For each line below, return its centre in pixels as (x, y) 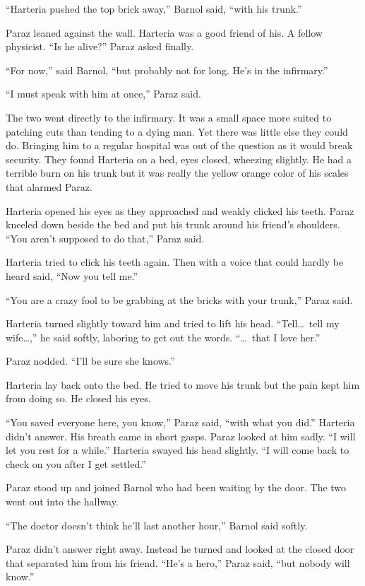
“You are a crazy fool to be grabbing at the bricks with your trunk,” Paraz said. (179, 299)
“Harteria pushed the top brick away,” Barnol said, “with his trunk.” (154, 8)
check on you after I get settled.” (76, 463)
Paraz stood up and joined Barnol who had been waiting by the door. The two (176, 487)
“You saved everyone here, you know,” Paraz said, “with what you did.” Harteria (180, 422)
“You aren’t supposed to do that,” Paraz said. (105, 238)
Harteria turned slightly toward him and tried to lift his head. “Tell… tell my (173, 323)
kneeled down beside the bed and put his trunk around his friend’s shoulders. (173, 224)
